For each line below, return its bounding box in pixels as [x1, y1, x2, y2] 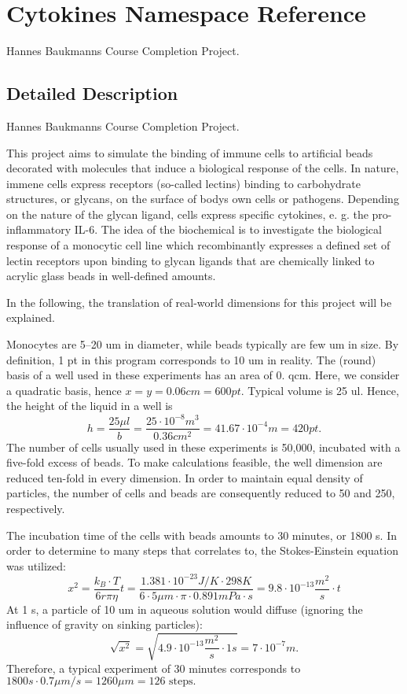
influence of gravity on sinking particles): [6, 616, 203, 633]
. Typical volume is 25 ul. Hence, [240, 382, 399, 398]
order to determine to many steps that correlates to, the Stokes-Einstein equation [6, 542, 398, 559]
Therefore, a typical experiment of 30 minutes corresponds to [6, 659, 301, 676]
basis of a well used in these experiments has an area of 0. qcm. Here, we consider [6, 367, 400, 383]
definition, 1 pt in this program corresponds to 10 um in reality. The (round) [6, 351, 376, 367]
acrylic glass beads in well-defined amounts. [6, 268, 216, 284]
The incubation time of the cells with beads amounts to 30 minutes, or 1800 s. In [6, 526, 397, 543]
